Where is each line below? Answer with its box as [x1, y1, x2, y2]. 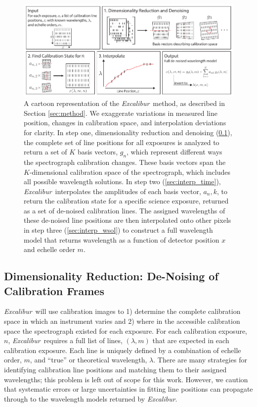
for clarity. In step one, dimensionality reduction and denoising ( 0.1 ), [24, 127, 232, 137]
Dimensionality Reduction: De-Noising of [4, 268, 218, 284]
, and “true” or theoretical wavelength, [30, 355, 147, 365]
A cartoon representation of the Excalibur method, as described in [24, 98, 225, 108]
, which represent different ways [127, 147, 222, 157]
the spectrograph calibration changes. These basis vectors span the [24, 156, 226, 167]
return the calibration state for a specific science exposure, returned [24, 196, 229, 206]
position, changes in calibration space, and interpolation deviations [24, 117, 226, 128]
